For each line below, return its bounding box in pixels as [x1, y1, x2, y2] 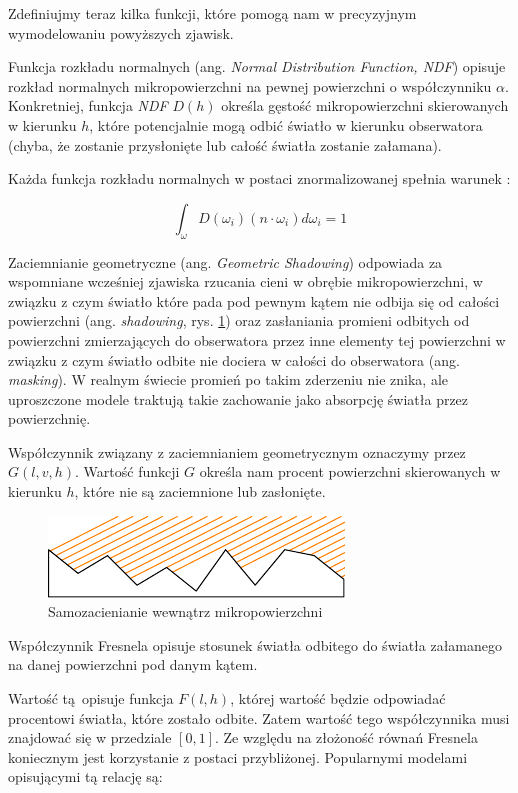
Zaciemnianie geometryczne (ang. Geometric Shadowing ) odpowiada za [8, 251, 443, 272]
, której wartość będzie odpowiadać [230, 688, 446, 709]
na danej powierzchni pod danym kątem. [8, 654, 258, 675]
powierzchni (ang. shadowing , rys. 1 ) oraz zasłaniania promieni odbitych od [8, 310, 470, 331]
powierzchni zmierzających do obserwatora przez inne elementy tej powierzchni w [8, 329, 506, 350]
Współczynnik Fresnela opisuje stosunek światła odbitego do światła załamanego [8, 634, 503, 655]
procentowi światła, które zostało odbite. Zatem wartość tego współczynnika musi [8, 707, 510, 728]
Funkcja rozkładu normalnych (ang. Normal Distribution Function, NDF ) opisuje [8, 56, 506, 77]
